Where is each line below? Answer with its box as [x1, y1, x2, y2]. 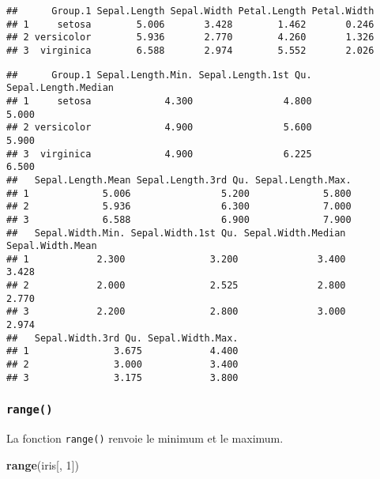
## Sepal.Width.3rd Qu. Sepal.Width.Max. [6, 332, 239, 344]
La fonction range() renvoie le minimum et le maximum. [6, 430, 284, 447]
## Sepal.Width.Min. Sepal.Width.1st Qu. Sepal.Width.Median [6, 227, 346, 239]
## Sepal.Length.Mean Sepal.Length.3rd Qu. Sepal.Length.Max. [6, 174, 352, 186]
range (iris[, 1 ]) [6, 456, 79, 473]
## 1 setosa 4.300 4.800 [6, 95, 312, 107]
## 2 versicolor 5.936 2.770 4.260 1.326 [6, 32, 374, 43]
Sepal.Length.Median [6, 82, 115, 94]
